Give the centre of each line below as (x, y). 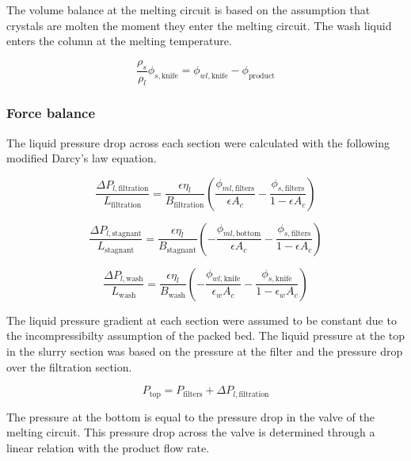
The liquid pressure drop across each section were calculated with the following (198, 142)
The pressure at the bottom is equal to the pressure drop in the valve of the (190, 416)
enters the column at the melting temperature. (119, 41)
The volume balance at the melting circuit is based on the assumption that (188, 10)
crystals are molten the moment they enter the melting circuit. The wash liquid (199, 25)
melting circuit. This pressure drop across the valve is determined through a (191, 432)
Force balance (51, 113)
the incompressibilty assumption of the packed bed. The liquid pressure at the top (206, 335)
